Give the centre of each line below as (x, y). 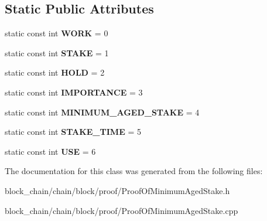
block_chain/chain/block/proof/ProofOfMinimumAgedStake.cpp (121, 210)
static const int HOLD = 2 (55, 72)
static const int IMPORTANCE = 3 (74, 92)
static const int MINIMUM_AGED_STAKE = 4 (102, 112)
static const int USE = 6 (50, 151)
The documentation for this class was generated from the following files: (134, 171)
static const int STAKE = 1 (57, 52)
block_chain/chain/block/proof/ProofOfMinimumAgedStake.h (117, 190)
